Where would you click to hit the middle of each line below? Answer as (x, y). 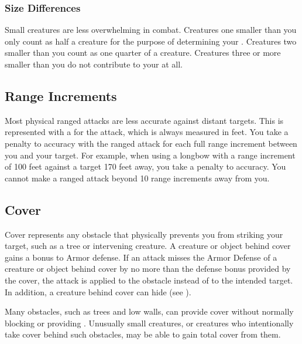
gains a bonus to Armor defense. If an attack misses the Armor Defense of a (141, 257)
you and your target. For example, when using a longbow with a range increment (150, 155)
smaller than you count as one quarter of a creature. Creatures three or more (143, 53)
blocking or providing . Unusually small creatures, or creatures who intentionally (149, 323)
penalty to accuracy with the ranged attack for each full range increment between (151, 143)
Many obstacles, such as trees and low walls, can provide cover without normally (149, 311)
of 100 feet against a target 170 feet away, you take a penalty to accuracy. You (145, 166)
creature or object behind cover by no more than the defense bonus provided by (148, 269)
